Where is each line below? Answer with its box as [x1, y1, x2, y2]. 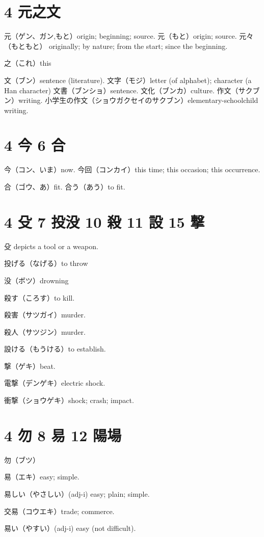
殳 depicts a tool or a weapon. [4, 240, 98, 251]
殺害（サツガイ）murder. [4, 309, 86, 320]
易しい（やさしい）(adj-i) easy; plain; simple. [4, 488, 150, 499]
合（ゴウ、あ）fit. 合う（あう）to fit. [4, 181, 125, 192]
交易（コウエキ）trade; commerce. [4, 505, 115, 516]
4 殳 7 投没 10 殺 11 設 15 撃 [4, 211, 205, 232]
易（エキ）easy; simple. [4, 471, 80, 482]
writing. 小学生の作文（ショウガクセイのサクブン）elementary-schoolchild [18, 95, 258, 105]
